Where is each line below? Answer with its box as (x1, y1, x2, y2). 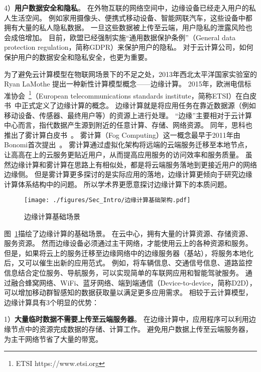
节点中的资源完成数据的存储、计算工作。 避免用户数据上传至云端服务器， (11, 323, 252, 334)
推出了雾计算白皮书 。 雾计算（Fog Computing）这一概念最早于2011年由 (4, 129, 240, 140)
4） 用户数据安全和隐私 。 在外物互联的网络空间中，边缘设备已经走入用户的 (4, 3, 249, 13)
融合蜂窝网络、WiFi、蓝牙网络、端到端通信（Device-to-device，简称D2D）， (11, 277, 256, 288)
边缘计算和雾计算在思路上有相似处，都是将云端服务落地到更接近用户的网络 (11, 159, 257, 169)
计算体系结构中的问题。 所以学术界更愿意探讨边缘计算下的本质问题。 (4, 178, 231, 189)
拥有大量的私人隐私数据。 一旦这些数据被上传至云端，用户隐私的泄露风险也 (4, 22, 252, 33)
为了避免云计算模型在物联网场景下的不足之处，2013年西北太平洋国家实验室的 (4, 68, 257, 79)
